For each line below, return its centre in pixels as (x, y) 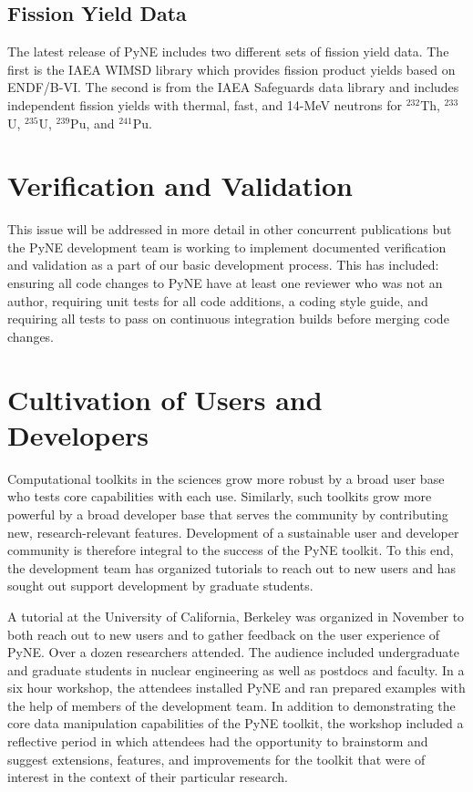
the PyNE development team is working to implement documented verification (227, 247)
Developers (78, 434)
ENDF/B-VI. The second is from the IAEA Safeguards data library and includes (233, 87)
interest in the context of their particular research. (148, 777)
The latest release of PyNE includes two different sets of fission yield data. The (228, 51)
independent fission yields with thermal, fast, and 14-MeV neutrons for (205, 104)
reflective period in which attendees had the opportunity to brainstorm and (218, 741)
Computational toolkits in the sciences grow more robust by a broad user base (226, 478)
